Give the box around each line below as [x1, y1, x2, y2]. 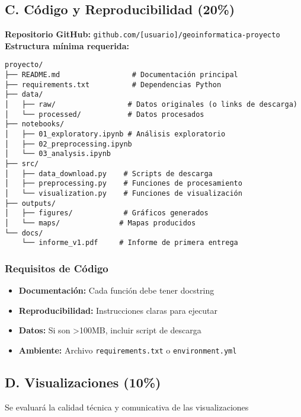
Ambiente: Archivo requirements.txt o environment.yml [18, 343, 237, 356]
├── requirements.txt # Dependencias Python [5, 80, 222, 89]
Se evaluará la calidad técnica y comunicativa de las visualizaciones [5, 400, 249, 413]
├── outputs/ [5, 199, 56, 208]
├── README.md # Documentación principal [5, 71, 238, 79]
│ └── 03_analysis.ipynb [5, 149, 111, 158]
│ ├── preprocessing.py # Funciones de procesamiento [5, 179, 242, 188]
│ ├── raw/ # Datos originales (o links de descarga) [5, 100, 297, 109]
